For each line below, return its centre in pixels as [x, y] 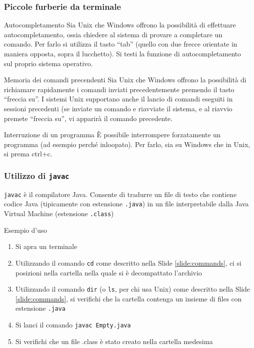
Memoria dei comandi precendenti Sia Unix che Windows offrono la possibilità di [125, 80]
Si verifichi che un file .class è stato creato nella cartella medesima [114, 341]
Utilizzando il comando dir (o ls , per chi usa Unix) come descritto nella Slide [133, 289]
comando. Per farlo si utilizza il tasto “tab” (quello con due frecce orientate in [121, 44]
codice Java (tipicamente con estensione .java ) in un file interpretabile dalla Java [127, 204]
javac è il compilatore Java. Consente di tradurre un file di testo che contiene [120, 194]
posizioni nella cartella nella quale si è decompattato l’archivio [109, 272]
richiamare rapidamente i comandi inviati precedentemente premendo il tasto [119, 89]
